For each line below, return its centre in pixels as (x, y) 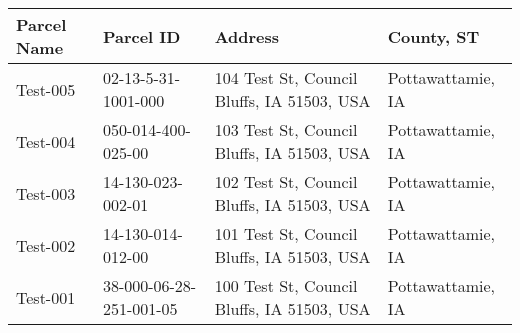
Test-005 (46, 89)
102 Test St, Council (286, 181)
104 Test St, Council (286, 77)
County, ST (433, 36)
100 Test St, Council (286, 285)
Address (247, 36)
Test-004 (46, 141)
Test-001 (46, 297)
